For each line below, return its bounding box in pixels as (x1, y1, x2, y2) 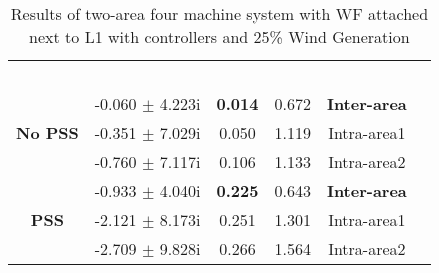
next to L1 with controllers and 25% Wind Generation (29, 25, 410, 48)
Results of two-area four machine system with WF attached (10, 2, 429, 25)
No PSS (16, 121, 79, 144)
